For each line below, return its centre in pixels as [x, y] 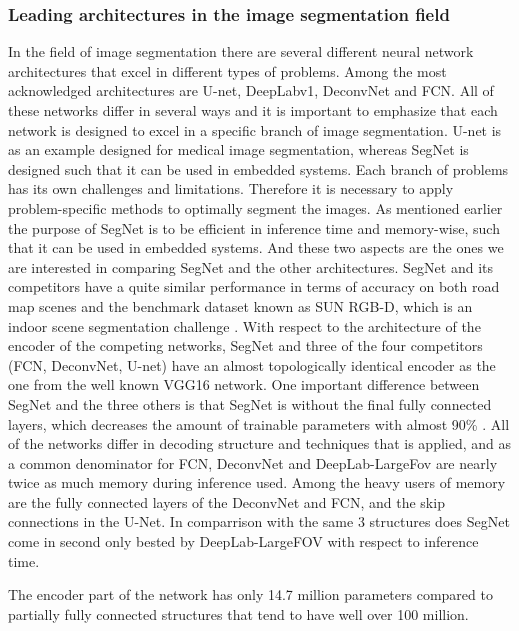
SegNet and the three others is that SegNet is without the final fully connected [250, 403]
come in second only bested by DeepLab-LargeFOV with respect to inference [243, 541]
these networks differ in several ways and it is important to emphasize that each [253, 110]
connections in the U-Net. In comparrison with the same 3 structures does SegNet [259, 521]
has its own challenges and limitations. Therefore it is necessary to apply [231, 188]
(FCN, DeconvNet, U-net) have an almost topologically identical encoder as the [252, 364]
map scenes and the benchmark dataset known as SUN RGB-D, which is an [240, 305]
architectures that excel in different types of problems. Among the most [227, 70]
